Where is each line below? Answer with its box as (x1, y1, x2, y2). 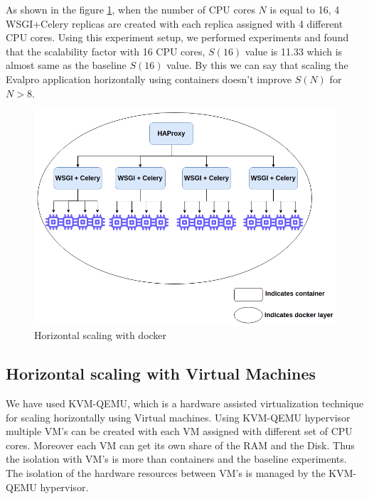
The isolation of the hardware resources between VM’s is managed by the (6, 466, 326, 481)
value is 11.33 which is (245, 43, 343, 58)
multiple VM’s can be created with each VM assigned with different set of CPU (6, 424, 353, 439)
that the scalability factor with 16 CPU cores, (6, 43, 205, 58)
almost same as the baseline (6, 58, 127, 73)
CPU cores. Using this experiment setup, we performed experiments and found (6, 30, 349, 45)
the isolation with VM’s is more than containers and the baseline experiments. (6, 451, 347, 466)
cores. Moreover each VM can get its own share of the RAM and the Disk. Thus (6, 437, 355, 452)
